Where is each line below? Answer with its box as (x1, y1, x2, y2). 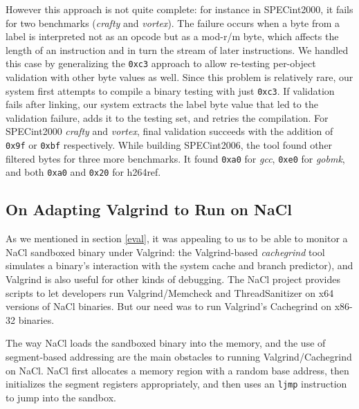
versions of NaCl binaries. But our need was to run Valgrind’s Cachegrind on (6, 299, 332, 313)
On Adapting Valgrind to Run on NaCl (6, 199, 292, 220)
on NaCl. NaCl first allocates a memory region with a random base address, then (6, 363, 349, 377)
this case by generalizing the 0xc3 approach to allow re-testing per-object (6, 56, 316, 71)
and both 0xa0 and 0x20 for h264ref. (6, 165, 161, 179)
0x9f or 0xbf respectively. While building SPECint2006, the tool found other (6, 138, 333, 152)
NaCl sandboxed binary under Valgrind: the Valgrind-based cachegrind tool (6, 244, 325, 259)
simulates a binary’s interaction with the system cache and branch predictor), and (6, 258, 353, 273)
